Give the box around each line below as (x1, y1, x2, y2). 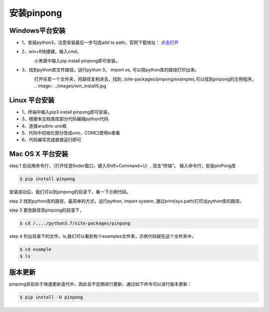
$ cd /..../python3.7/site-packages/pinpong (19, 221, 131, 226)
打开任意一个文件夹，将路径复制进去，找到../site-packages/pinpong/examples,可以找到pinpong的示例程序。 (34, 76, 257, 82)
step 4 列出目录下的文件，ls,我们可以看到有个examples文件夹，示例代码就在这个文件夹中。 (9, 234, 196, 239)
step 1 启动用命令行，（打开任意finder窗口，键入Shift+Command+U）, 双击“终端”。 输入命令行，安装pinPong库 (9, 163, 236, 169)
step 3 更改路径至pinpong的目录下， (9, 207, 84, 213)
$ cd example (19, 246, 52, 252)
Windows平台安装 (9, 26, 66, 35)
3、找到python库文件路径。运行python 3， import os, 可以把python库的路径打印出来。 (21, 67, 199, 73)
